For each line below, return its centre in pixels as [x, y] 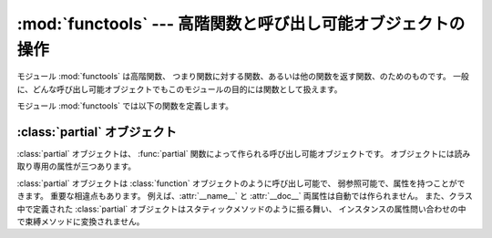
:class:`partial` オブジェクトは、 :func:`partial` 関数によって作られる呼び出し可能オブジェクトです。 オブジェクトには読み [244, 154]
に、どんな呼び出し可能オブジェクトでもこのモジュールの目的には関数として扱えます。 [179, 89]
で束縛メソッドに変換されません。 [81, 221]
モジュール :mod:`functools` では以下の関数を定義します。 [125, 106]
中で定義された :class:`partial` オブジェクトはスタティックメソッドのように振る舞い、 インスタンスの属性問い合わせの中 [241, 209]
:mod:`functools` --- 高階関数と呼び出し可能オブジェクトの [241, 24]
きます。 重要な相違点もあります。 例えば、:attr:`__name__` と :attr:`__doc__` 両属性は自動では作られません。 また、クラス [245, 196]
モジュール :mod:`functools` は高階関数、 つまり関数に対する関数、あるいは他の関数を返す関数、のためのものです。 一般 [243, 77]
